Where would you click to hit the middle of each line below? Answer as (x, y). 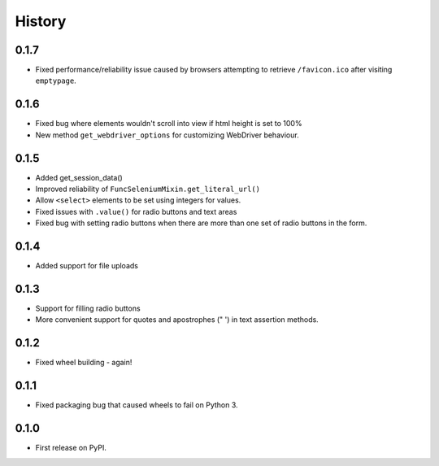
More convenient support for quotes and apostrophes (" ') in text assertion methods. (177, 320)
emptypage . (56, 81)
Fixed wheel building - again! (84, 363)
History (41, 21)
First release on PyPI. (71, 448)
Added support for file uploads (87, 266)
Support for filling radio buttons (88, 308)
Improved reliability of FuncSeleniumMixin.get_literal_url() (148, 189)
